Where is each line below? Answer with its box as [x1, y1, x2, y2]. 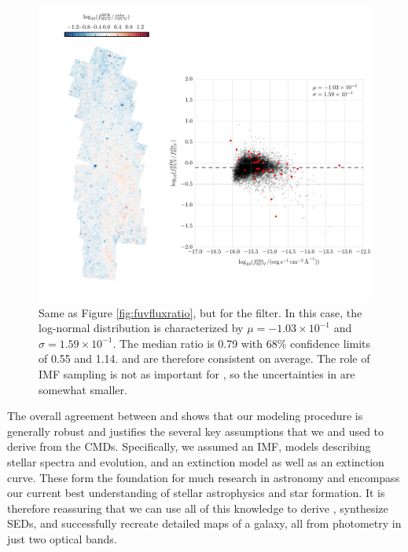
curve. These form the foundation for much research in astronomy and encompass [7, 469, 400, 485]
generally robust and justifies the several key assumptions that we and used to [7, 422, 384, 439]
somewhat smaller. [39, 381, 127, 397]
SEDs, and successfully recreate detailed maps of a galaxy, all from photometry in [7, 515, 402, 532]
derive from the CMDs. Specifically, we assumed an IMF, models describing [7, 438, 371, 455]
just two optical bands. [7, 530, 117, 547]
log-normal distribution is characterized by [39, 320, 244, 336]
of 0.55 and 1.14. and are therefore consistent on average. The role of [39, 350, 370, 367]
